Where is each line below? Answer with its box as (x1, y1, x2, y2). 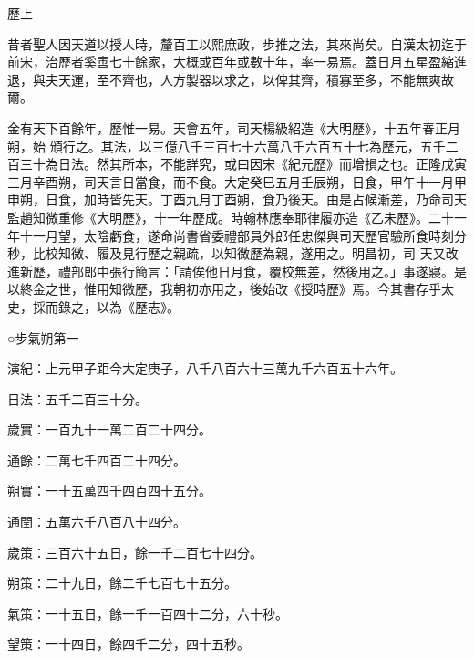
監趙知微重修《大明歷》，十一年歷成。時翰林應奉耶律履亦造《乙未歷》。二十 (7, 207, 454, 226)
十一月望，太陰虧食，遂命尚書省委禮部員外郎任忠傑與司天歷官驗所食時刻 (19, 225, 454, 245)
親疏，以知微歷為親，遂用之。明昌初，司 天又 (172, 244, 446, 263)
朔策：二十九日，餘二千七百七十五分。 (7, 573, 237, 592)
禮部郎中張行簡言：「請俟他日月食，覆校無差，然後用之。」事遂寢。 (57, 261, 454, 280)
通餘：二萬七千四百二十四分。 (7, 450, 186, 469)
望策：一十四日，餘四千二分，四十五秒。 (7, 634, 250, 654)
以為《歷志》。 (96, 297, 180, 316)
